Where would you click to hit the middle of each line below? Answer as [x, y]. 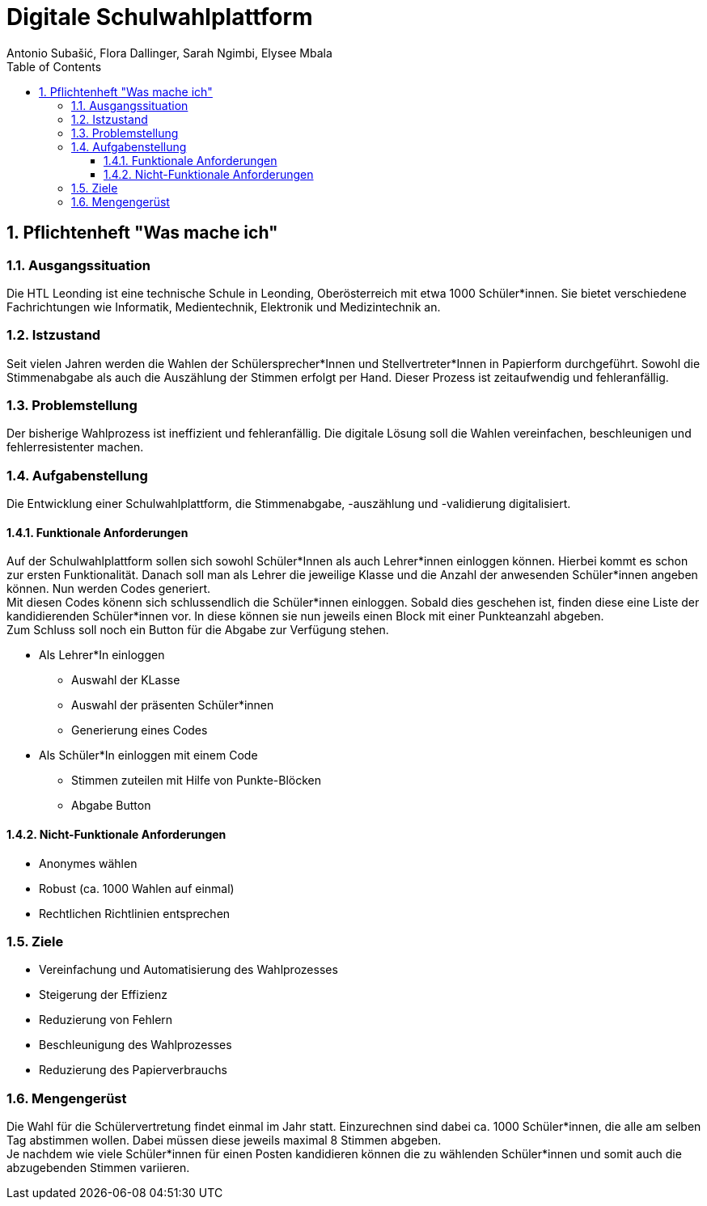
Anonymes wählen [88, 863]
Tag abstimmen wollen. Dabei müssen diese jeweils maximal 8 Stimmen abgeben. [224, 1140]
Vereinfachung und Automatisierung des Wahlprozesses [188, 970]
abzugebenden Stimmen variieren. [98, 1168]
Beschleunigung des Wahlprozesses [135, 1045]
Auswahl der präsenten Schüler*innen [173, 705]
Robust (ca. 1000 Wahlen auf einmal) [137, 888]
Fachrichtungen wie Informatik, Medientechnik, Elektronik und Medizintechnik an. [224, 307]
